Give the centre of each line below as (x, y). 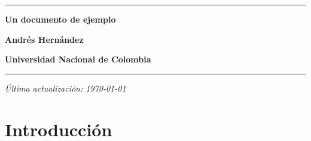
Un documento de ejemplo (60, 19)
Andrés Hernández (44, 39)
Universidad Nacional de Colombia (78, 59)
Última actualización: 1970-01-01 (65, 88)
